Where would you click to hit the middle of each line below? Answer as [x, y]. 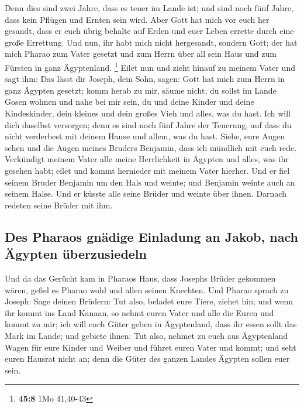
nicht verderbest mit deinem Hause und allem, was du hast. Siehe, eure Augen [145, 136]
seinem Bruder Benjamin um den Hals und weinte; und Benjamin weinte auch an [150, 182]
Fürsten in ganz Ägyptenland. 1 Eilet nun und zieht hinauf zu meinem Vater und [150, 66]
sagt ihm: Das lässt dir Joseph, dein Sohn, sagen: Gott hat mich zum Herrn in [145, 79]
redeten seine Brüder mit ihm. [59, 205]
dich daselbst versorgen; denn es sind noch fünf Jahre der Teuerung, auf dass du [148, 124]
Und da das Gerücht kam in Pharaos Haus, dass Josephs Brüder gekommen [140, 278]
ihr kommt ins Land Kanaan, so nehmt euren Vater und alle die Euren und [139, 312]
